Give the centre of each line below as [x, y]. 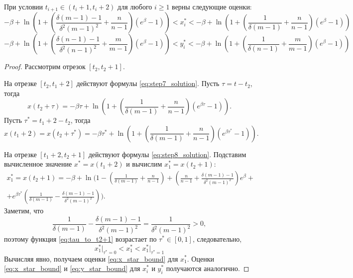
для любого [135, 6]
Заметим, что [24, 211]
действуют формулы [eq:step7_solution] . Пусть [148, 83]
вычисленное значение [38, 164]
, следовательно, [217, 239]
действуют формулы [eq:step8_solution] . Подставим [167, 154]
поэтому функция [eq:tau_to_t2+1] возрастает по [80, 239]
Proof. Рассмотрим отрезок [45, 66]
